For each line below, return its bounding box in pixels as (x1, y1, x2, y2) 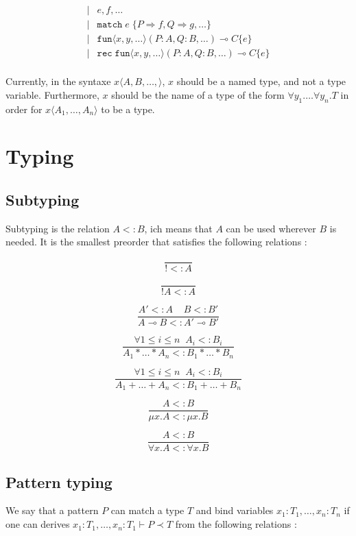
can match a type (110, 503, 185, 517)
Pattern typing (5, 471, 112, 492)
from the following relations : (175, 517, 297, 531)
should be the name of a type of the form (111, 87, 285, 101)
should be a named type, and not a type (176, 74, 346, 88)
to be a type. (101, 101, 155, 116)
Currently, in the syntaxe (5, 74, 111, 88)
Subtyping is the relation (5, 221, 110, 235)
